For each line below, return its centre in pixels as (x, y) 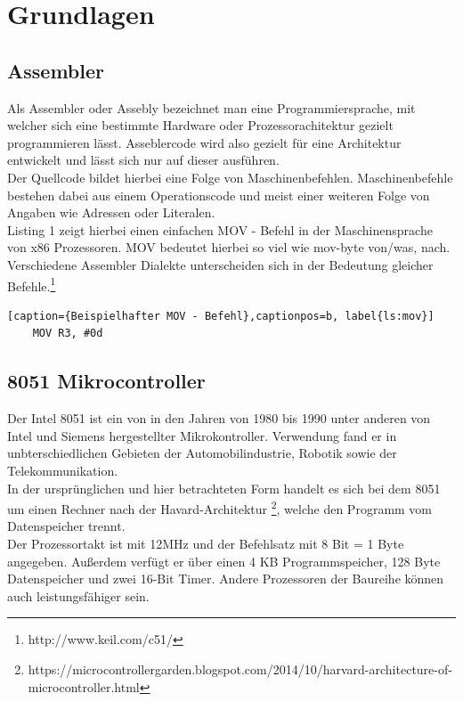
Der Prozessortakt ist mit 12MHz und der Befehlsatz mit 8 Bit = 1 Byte (206, 543)
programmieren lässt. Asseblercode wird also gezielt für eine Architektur (204, 142)
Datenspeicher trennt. (66, 526)
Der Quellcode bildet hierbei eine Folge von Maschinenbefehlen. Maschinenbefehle (230, 177)
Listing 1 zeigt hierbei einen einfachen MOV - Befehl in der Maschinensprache (220, 229)
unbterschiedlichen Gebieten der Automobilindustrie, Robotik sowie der (202, 453)
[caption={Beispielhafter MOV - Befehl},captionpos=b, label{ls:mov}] (221, 316)
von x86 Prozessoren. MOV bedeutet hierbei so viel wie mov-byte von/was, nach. (229, 247)
